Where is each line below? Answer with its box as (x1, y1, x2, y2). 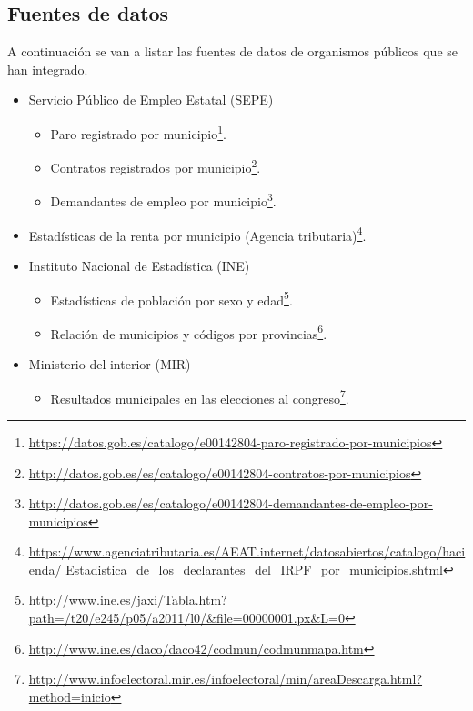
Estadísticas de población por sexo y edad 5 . (50, 287, 293, 309)
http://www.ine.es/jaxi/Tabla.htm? (28, 590, 227, 609)
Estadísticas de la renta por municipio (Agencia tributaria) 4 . (28, 223, 367, 245)
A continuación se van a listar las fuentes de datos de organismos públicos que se (7, 42, 458, 61)
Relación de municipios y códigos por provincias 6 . (50, 321, 327, 343)
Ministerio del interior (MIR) (28, 355, 191, 374)
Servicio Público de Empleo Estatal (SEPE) (28, 90, 274, 109)
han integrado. (7, 59, 88, 78)
